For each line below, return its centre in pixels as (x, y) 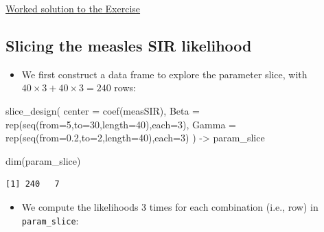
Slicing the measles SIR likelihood (129, 45)
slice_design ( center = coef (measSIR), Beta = (103, 110)
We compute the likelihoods (80, 206)
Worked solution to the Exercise (73, 8)
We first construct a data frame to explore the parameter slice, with (164, 74)
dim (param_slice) (43, 160)
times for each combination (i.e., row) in (234, 206)
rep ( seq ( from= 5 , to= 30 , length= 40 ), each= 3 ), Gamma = (121, 124)
